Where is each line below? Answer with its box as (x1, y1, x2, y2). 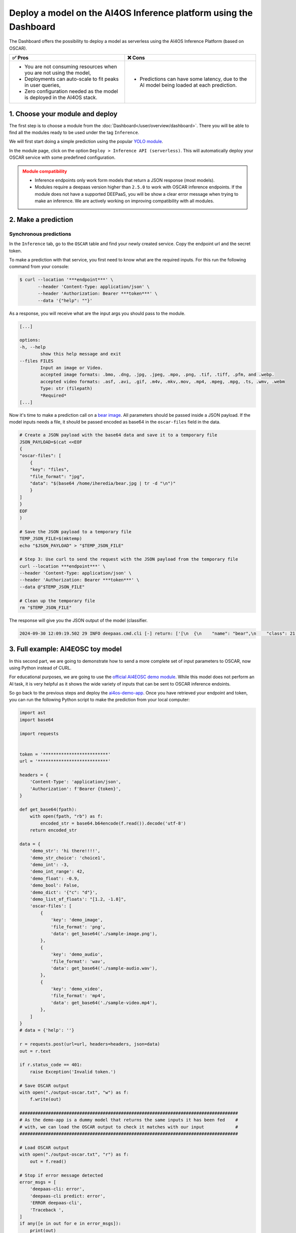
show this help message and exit (40, 351, 121, 357)
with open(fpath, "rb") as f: (30, 814, 103, 819)
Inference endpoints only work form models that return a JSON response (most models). (35, 177, 215, 183)
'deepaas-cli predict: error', (30, 1193, 106, 1198)
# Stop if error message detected (19, 1172, 103, 1178)
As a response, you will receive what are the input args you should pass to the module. (9, 310, 185, 316)
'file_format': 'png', (50, 924, 106, 930)
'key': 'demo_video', (50, 986, 103, 992)
